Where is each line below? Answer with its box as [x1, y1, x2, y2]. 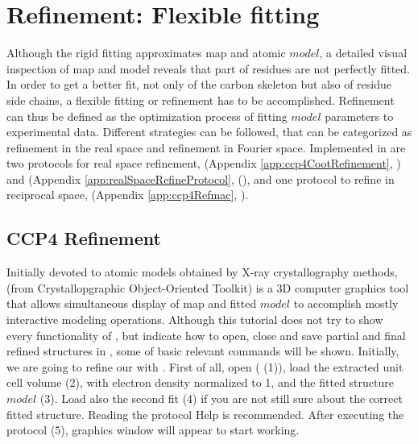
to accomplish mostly [293, 295, 399, 312]
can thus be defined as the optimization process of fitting [6, 107, 288, 124]
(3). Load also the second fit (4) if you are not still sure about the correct [39, 390, 403, 407]
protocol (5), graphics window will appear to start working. [6, 421, 300, 438]
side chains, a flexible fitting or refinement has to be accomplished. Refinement [6, 91, 395, 108]
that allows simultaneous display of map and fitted [6, 295, 257, 312]
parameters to [325, 107, 394, 124]
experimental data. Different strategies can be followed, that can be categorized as [6, 123, 412, 140]
